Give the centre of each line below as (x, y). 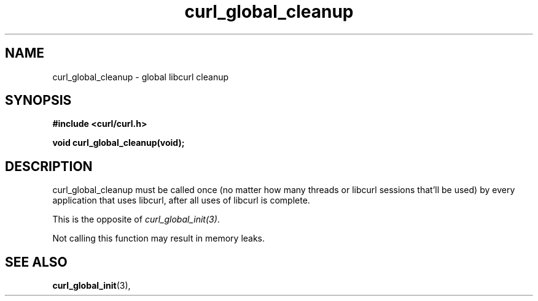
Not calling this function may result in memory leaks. (159, 238)
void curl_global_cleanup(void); (119, 143)
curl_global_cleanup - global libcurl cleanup (141, 77)
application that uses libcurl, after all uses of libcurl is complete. (181, 200)
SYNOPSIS (38, 101)
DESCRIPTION (49, 166)
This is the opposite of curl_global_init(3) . (136, 219)
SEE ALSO (36, 262)
